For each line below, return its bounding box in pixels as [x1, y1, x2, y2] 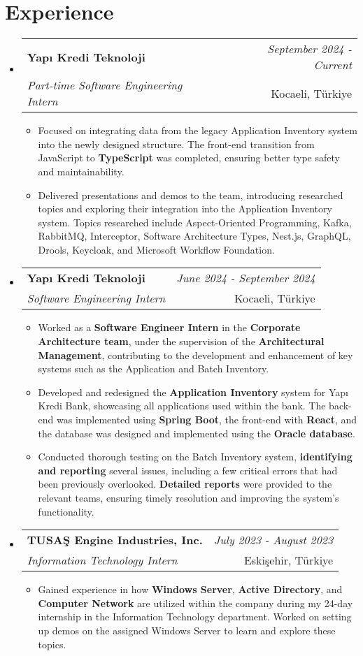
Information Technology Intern [27, 552, 178, 569]
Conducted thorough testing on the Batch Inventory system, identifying [38, 449, 353, 464]
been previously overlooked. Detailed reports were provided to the [38, 476, 332, 491]
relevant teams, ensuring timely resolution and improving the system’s [38, 490, 339, 504]
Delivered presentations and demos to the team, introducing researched [38, 187, 343, 202]
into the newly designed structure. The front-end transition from [38, 136, 315, 151]
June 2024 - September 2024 [176, 270, 315, 286]
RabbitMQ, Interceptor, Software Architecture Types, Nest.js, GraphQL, [38, 228, 351, 243]
